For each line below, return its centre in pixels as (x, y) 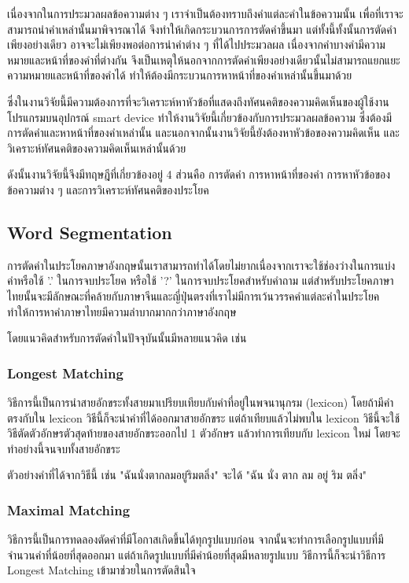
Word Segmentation (90, 232)
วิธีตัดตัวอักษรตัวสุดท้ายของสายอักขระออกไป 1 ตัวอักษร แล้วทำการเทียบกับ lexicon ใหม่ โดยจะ (204, 433)
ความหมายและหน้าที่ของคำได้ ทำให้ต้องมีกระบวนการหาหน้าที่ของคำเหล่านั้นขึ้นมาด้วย (180, 75)
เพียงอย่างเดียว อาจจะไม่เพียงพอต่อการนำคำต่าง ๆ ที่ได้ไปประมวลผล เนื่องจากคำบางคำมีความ (196, 44)
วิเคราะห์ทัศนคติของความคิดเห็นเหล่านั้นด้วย (97, 148)
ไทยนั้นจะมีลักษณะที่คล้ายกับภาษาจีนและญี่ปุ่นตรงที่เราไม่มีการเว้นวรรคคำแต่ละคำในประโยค (193, 295)
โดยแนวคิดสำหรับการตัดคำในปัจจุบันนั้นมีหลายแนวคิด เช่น (127, 338)
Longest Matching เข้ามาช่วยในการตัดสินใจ (101, 570)
